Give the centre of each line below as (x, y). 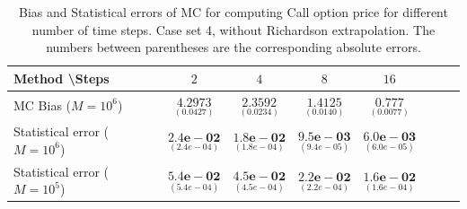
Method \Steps (62, 78)
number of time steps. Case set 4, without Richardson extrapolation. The (233, 29)
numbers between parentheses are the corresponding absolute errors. (233, 47)
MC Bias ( (43, 104)
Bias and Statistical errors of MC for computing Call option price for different (233, 12)
